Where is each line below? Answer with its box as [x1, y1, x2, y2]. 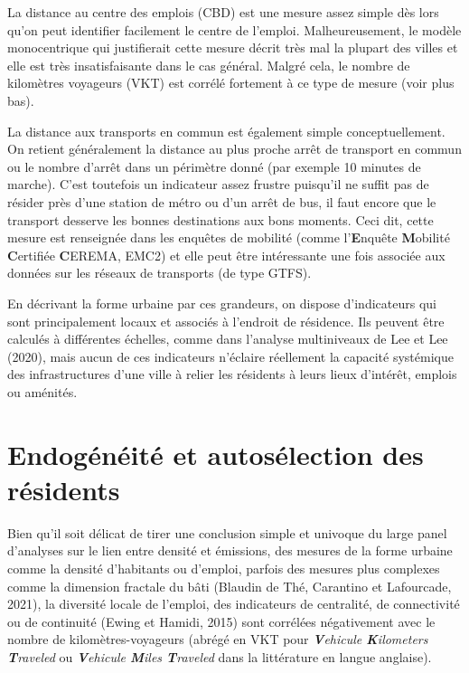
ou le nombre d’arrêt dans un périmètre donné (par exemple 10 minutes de [7, 156, 421, 175]
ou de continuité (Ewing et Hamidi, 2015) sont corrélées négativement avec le [7, 611, 436, 630]
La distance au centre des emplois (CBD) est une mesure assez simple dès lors [7, 3, 439, 21]
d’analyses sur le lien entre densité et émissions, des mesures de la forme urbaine [7, 541, 453, 560]
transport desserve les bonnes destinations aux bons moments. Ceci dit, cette [7, 210, 434, 229]
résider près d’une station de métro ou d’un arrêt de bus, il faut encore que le [7, 192, 436, 211]
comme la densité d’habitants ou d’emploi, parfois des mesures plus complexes [7, 558, 440, 577]
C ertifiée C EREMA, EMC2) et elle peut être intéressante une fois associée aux [7, 245, 446, 264]
